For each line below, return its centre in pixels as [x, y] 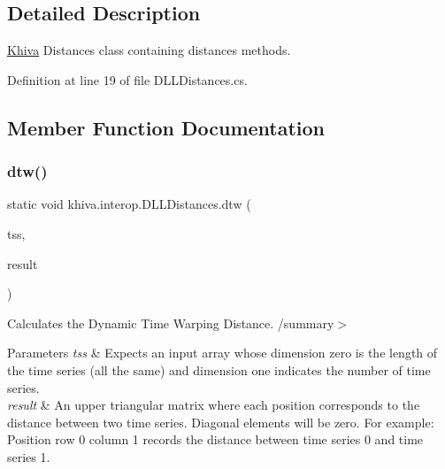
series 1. [29, 456]
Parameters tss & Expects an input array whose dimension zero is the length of [222, 353]
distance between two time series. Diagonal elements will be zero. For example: [221, 422]
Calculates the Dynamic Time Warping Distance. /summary [171, 323]
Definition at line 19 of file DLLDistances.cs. [127, 79]
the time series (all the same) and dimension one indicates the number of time [219, 369]
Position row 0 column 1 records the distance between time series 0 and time [215, 439]
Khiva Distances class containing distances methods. [149, 50]
